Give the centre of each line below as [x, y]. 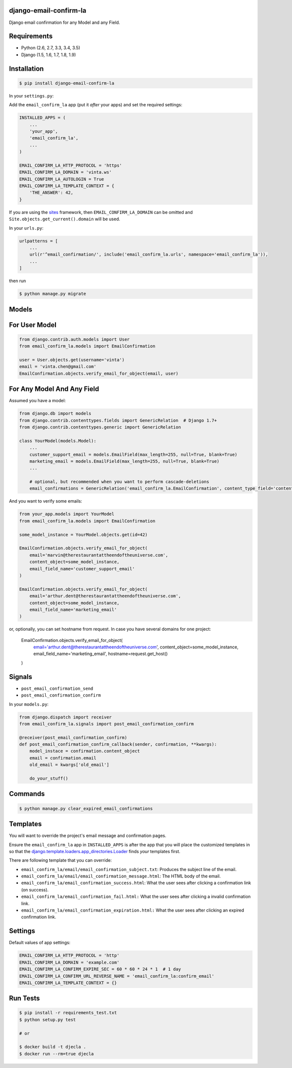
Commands [27, 794]
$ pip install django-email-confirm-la [67, 83]
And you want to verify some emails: [46, 501]
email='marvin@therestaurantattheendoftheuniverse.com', [99, 555]
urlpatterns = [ [39, 241]
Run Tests [24, 999]
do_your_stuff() [49, 778]
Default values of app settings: [40, 943]
